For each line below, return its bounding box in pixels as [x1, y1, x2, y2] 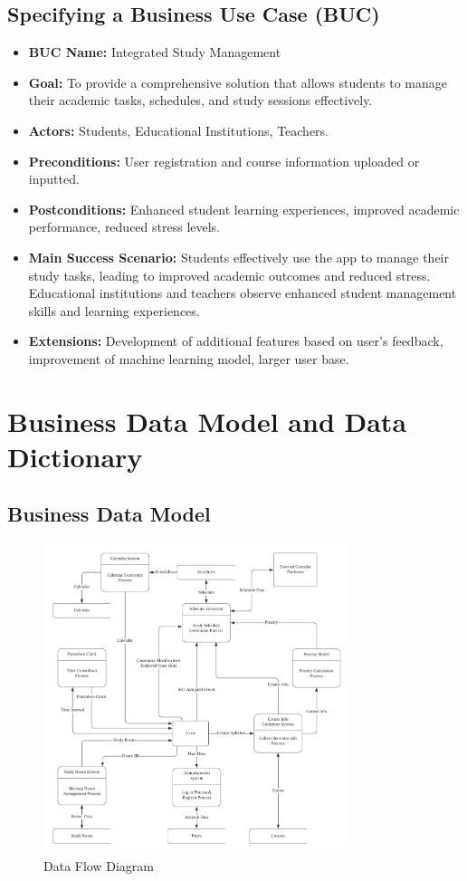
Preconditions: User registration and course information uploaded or [28, 151, 420, 170]
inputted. [28, 169, 80, 188]
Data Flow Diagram [43, 857, 154, 876]
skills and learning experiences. [28, 301, 200, 320]
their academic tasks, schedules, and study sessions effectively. [28, 91, 373, 110]
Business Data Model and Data [7, 402, 407, 439]
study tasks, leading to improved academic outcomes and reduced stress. [28, 265, 431, 284]
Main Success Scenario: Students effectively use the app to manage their [28, 247, 449, 266]
